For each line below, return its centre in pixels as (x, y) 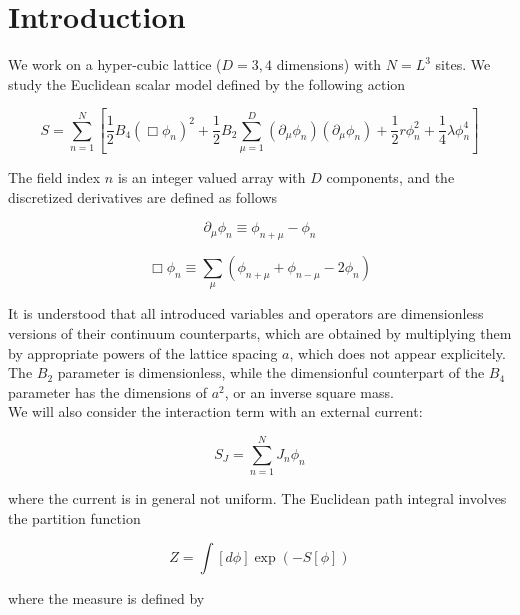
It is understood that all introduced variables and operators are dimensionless (246, 313)
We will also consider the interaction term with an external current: (215, 411)
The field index (54, 176)
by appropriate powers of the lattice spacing (143, 352)
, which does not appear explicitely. (397, 352)
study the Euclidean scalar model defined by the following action (207, 83)
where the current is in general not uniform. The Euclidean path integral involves (257, 498)
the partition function (74, 517)
